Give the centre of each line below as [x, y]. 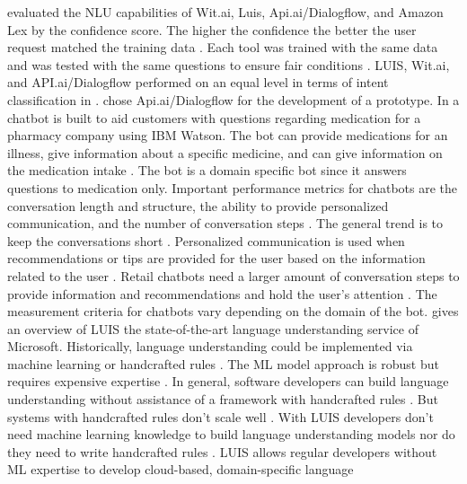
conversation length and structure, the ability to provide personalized [198, 205]
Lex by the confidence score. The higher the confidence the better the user [212, 29]
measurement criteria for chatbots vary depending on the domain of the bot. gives [233, 311]
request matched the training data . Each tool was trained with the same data [223, 47]
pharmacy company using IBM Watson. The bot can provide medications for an [228, 135]
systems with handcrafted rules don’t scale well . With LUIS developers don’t [220, 416]
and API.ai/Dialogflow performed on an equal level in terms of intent [198, 82]
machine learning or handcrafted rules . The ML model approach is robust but [223, 363]
